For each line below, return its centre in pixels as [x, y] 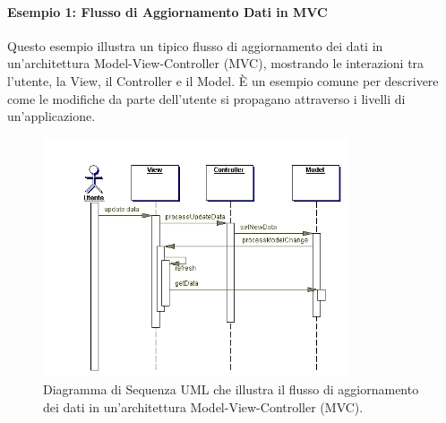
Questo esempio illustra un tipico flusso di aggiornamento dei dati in [195, 45]
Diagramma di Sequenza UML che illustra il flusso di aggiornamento [231, 388]
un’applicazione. [51, 116]
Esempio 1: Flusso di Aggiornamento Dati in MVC [167, 11]
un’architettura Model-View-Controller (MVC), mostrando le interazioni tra [216, 63]
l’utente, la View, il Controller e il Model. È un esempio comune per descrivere [223, 80]
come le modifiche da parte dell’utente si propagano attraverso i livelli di [206, 98]
